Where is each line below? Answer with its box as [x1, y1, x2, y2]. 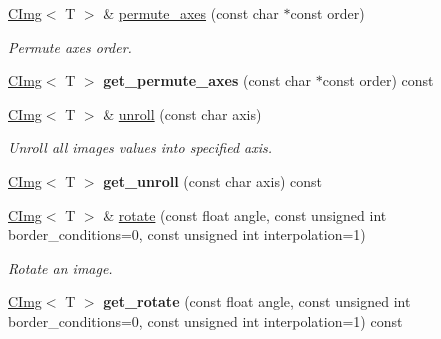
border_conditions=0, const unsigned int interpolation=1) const [8, 310, 403, 331]
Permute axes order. [8, 36, 132, 57]
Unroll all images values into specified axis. [8, 137, 273, 158]
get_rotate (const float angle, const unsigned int [103, 291, 411, 312]
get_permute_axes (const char [103, 70, 312, 91]
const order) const [322, 70, 434, 91]
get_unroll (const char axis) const [103, 170, 322, 191]
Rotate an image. [8, 257, 113, 278]
